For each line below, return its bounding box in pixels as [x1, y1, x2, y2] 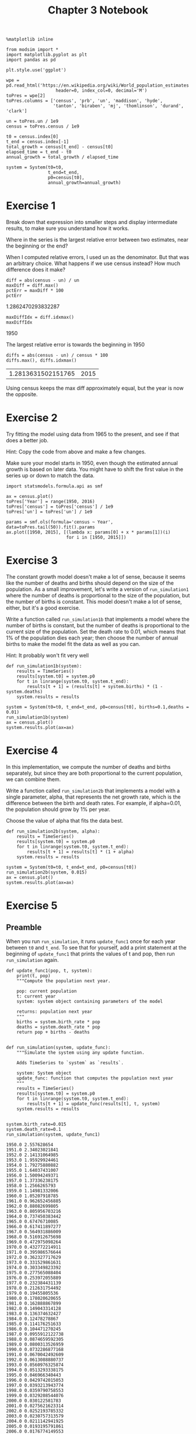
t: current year [16, 993, 57, 999]
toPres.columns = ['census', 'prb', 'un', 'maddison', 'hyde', [6, 98, 163, 104]
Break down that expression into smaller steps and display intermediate [6, 219, 178, 226]
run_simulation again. [6, 956, 60, 963]
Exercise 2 [6, 411, 58, 425]
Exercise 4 [6, 744, 58, 758]
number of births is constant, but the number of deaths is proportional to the [6, 622, 190, 629]
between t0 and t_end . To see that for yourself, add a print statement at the [6, 944, 187, 951]
